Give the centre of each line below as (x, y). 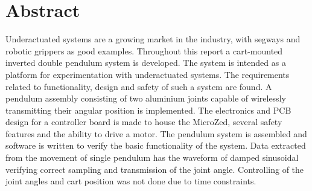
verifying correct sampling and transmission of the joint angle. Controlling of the (155, 169)
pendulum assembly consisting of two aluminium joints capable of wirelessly (146, 98)
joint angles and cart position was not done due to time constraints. (131, 181)
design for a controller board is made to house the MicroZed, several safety (144, 122)
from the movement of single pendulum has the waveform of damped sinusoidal (152, 157)
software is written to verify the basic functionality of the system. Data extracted (156, 145)
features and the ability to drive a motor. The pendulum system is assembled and (156, 133)
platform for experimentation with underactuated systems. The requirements (148, 74)
